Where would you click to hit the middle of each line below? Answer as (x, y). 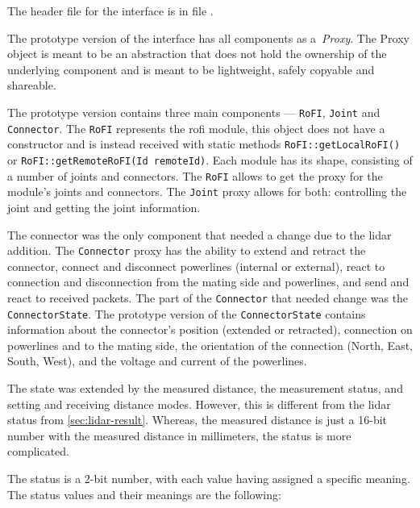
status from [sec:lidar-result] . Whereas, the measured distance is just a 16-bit (198, 420)
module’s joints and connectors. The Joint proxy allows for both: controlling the (207, 192)
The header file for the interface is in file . (110, 10)
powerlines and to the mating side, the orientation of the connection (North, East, (210, 345)
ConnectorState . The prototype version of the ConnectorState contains (187, 313)
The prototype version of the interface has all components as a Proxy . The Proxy (208, 37)
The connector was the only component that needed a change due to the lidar (200, 234)
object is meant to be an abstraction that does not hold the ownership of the (197, 54)
